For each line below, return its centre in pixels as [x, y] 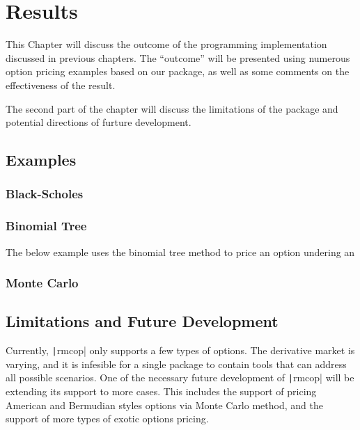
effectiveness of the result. [61, 85]
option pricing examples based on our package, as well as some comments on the [178, 71]
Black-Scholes [45, 194]
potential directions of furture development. [99, 122]
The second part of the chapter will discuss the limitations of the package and [172, 108]
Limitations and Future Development [142, 321]
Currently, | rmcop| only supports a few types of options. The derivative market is [180, 350]
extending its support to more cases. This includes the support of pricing [161, 391]
